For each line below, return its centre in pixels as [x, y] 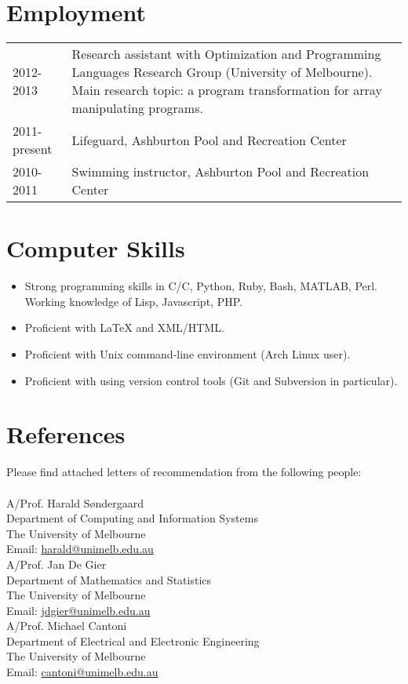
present [33, 149]
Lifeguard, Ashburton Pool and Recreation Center [209, 140]
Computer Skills [96, 248]
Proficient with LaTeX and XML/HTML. [124, 327]
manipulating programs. [137, 108]
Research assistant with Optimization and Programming [226, 54]
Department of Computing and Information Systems [132, 518]
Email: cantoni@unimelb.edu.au [82, 672]
